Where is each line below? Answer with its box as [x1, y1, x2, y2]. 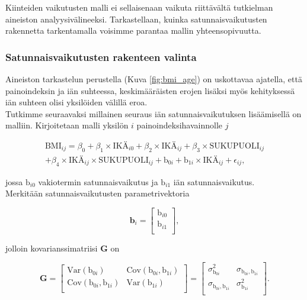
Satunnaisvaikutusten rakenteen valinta [5, 49, 197, 64]
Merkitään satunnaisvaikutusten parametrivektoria [5, 187, 190, 199]
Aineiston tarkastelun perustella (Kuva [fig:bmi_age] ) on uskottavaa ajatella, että [5, 73, 302, 85]
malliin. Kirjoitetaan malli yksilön [5, 119, 129, 131]
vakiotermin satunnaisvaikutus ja [38, 175, 158, 188]
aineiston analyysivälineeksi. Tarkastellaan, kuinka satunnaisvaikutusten [5, 12, 267, 25]
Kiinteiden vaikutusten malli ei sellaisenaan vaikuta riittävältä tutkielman [5, 1, 273, 13]
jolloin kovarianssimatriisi [5, 241, 98, 254]
